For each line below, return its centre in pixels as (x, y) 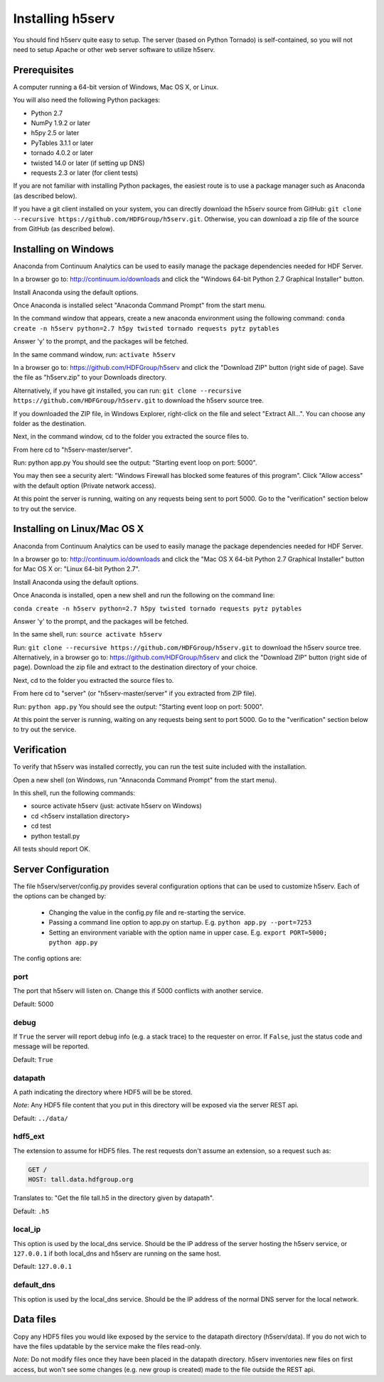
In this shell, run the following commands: (74, 793)
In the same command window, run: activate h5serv (94, 354)
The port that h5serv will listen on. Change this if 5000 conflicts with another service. (138, 991)
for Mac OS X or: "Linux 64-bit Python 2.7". (76, 569)
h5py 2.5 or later (55, 133)
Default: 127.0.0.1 (43, 1267)
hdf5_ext (29, 1137)
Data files (35, 1319)
